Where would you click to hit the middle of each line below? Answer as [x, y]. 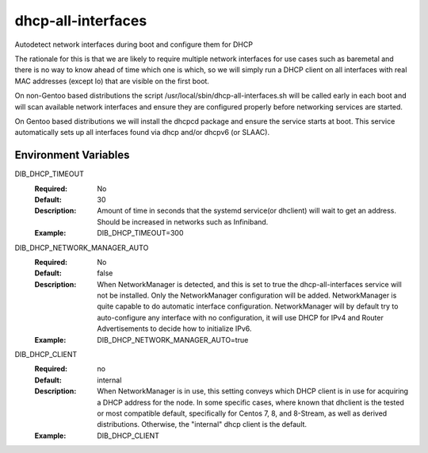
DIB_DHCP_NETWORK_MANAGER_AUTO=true [173, 340]
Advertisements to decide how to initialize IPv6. [174, 328]
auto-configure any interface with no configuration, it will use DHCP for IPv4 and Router [240, 317]
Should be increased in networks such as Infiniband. [183, 221]
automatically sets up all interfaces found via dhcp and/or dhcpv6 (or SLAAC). [142, 132]
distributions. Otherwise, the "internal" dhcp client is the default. [202, 424]
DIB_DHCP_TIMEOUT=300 [140, 233]
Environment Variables [72, 155]
